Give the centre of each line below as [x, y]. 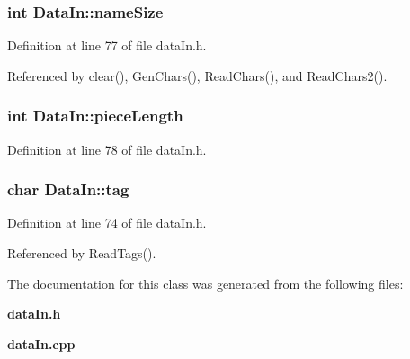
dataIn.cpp [41, 343]
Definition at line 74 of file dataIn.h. [107, 223]
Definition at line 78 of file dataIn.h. [107, 149]
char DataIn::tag [68, 189]
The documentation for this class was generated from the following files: [205, 283]
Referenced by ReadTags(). [82, 253]
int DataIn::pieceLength [95, 116]
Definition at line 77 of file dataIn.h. [107, 45]
